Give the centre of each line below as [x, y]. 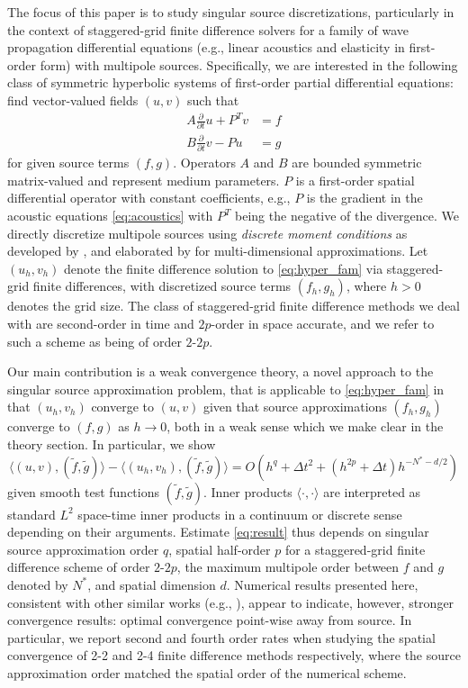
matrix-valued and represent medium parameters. [144, 180]
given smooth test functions [84, 491]
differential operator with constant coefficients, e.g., [149, 198]
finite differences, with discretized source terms [162, 286]
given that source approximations [295, 407]
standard [31, 514]
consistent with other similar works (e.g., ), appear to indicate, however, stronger [231, 602]
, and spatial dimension [152, 584]
